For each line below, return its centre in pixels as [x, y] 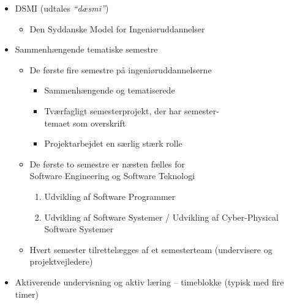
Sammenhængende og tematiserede [110, 90]
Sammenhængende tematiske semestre [86, 49]
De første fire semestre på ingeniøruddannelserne [121, 69]
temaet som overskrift [85, 123]
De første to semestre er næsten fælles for [107, 164]
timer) [27, 294]
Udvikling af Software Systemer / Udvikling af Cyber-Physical [161, 217]
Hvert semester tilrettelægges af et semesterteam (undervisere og [151, 249]
